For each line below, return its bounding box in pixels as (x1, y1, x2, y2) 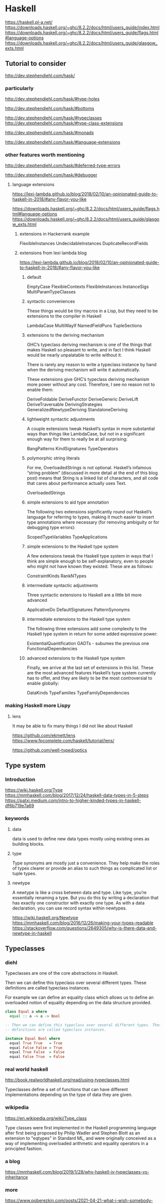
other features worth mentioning (5, 151, 85, 158)
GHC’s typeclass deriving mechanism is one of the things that (27, 342, 152, 348)
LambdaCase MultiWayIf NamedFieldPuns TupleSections (27, 322, 142, 329)
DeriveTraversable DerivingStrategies (27, 401, 103, 407)
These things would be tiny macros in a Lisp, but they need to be (27, 308, 158, 314)
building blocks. (12, 841, 45, 847)
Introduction (5, 776, 35, 783)
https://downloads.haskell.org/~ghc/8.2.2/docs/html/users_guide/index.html (5, 24, 160, 30)
